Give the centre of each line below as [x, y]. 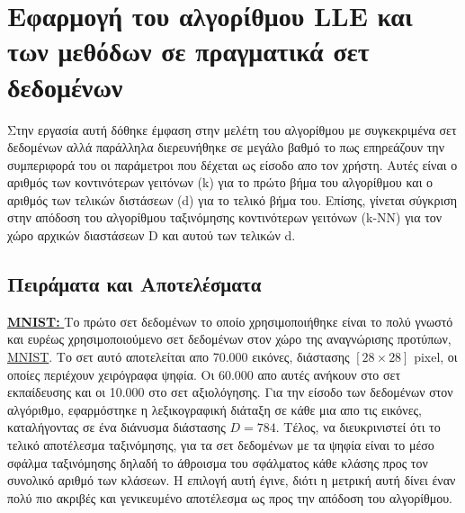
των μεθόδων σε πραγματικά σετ [188, 51]
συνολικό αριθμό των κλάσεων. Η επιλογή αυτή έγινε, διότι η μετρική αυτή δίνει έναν [232, 480]
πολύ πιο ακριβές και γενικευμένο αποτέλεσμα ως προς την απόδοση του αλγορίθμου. [230, 497]
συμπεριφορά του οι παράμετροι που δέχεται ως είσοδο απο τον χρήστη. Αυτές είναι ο [232, 164]
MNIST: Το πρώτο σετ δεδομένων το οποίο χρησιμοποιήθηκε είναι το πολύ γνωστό [230, 321]
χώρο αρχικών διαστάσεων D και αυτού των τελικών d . [152, 235]
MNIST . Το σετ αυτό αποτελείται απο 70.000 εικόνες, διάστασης [179, 357]
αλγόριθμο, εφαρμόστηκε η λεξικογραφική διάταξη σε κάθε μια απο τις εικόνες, [215, 409]
